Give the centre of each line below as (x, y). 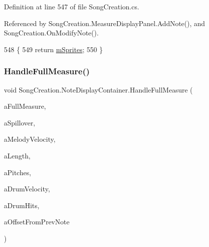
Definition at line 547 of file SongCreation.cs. (72, 6)
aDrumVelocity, (27, 189)
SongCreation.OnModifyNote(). (51, 33)
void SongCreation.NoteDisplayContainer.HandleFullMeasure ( (98, 89)
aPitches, (18, 172)
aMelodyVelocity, (30, 139)
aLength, (17, 155)
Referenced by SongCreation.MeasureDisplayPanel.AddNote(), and (104, 23)
